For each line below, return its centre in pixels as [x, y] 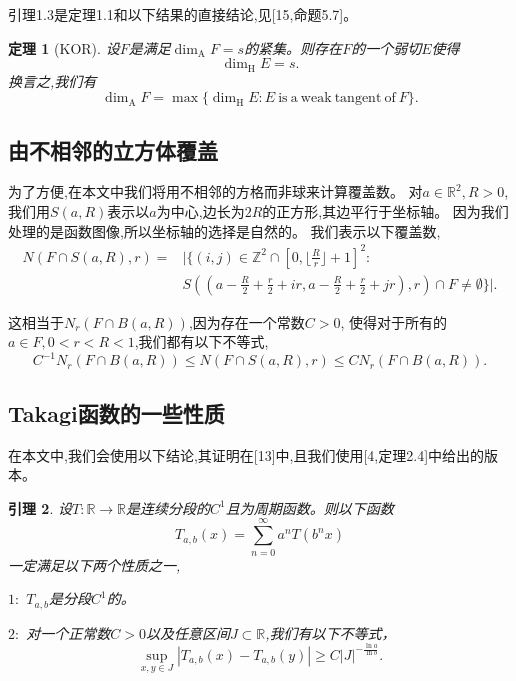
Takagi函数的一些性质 [116, 412]
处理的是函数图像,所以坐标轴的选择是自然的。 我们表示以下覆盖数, [224, 230]
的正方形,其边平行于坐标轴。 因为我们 [385, 211]
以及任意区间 [187, 632]
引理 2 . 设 [40, 507]
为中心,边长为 [200, 211]
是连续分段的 [168, 507]
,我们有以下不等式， [330, 632]
